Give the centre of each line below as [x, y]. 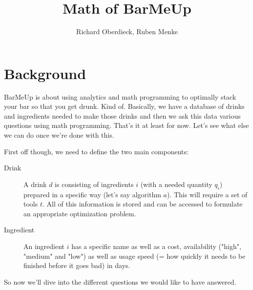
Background [45, 73]
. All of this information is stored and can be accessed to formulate [142, 204]
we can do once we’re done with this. [59, 135]
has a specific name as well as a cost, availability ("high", [156, 246]
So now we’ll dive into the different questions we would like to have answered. [120, 281]
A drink [35, 184]
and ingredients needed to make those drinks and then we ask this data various [122, 115]
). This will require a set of [207, 194]
